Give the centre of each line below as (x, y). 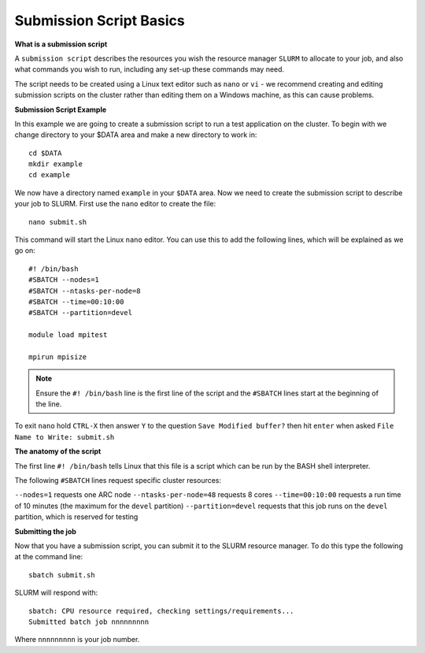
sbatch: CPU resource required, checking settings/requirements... (161, 611)
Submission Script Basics (100, 20)
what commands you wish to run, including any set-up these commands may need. (150, 69)
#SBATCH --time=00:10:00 (76, 302)
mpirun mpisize (58, 357)
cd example (50, 175)
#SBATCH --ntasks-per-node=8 (85, 291)
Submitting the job (45, 531)
